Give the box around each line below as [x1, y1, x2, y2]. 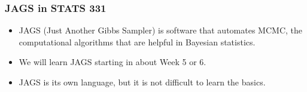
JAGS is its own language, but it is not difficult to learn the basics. [19, 76, 266, 88]
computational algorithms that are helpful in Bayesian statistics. [19, 35, 256, 48]
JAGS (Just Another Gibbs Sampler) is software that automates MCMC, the [19, 24, 302, 36]
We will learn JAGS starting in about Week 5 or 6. [19, 56, 206, 68]
